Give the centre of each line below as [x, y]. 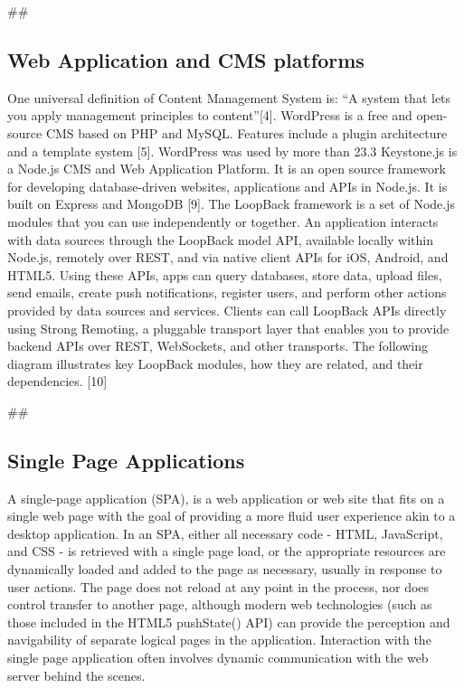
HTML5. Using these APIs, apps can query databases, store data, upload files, [225, 274]
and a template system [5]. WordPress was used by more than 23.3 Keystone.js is [232, 151]
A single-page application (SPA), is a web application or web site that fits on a [226, 498]
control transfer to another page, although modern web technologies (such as [220, 604]
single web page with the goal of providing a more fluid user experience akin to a [232, 516]
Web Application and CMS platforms [186, 59]
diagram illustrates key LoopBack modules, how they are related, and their [215, 363]
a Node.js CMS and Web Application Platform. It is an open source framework [227, 169]
